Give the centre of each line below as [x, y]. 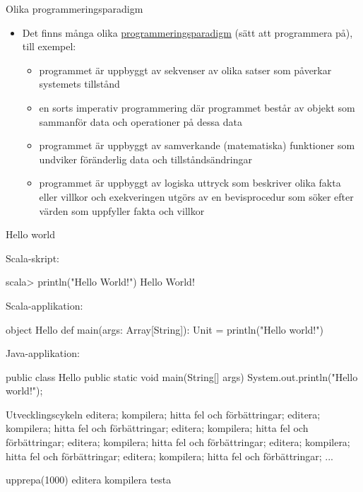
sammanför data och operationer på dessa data [141, 121]
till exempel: [49, 46]
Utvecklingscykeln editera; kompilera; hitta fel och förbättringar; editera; [163, 414]
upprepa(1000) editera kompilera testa [89, 480]
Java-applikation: [43, 353]
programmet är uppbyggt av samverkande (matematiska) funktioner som [197, 145]
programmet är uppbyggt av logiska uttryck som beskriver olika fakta [190, 183]
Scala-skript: [32, 258]
